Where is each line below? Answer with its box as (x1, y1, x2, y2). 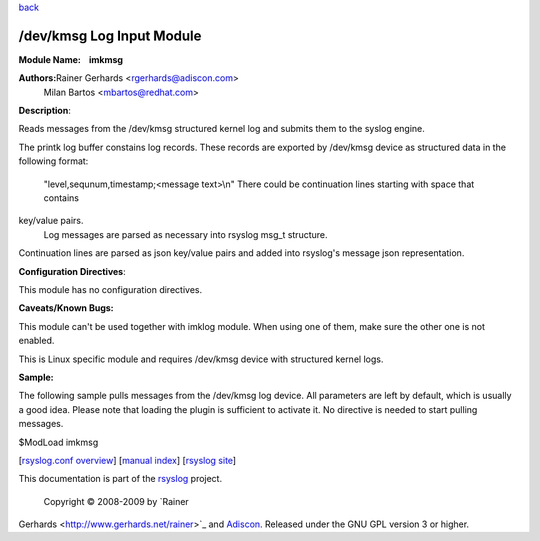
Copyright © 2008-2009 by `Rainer (43, 495, 189, 507)
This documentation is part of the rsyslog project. (18, 473, 223, 485)
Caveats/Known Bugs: (18, 302, 114, 314)
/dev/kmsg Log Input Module (18, 27, 202, 44)
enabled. (18, 335, 55, 347)
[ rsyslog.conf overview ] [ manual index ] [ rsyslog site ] (18, 454, 237, 466)
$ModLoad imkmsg (18, 436, 99, 448)
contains (43, 192, 80, 204)
